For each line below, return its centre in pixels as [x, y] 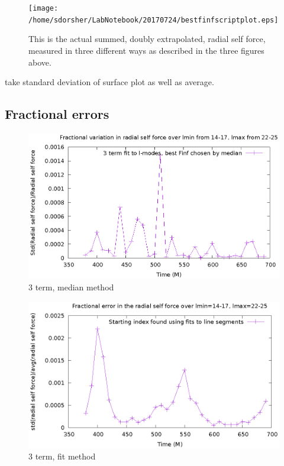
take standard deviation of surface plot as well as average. [109, 82]
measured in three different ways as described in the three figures [146, 50]
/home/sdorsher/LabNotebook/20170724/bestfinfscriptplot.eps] [154, 20]
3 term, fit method [62, 456]
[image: [43, 8]
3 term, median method [71, 287]
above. [40, 62]
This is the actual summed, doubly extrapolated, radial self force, [147, 39]
